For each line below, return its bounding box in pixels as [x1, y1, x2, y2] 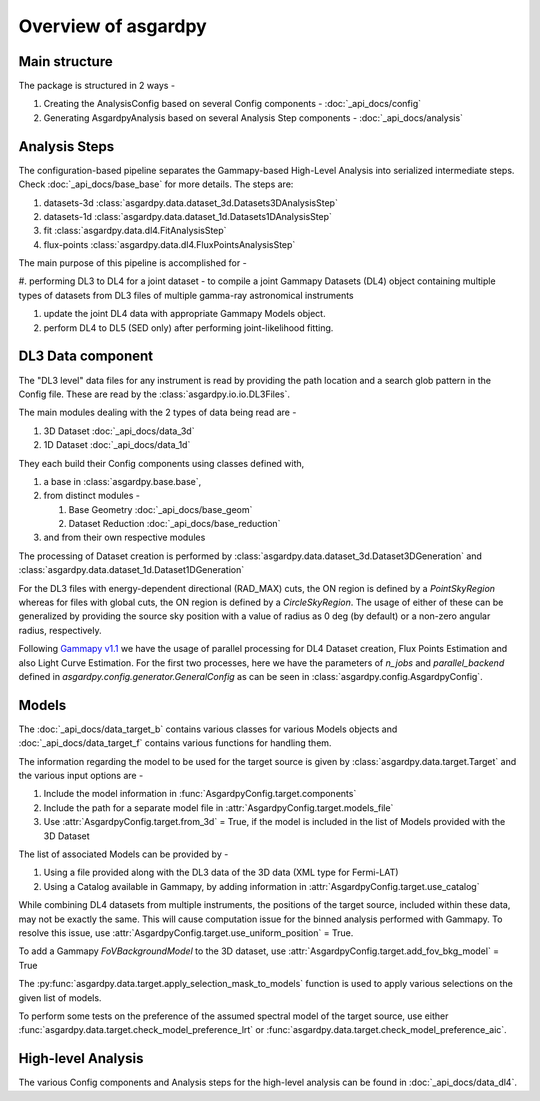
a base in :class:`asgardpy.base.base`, [43, 475, 202, 487]
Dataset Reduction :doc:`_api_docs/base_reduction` [68, 518, 281, 530]
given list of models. [18, 991, 102, 1004]
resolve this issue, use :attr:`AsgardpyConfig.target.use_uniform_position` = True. [18, 926, 354, 939]
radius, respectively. [18, 624, 102, 636]
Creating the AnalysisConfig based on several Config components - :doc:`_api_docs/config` [43, 98, 422, 110]
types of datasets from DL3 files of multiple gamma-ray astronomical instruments [18, 289, 354, 301]
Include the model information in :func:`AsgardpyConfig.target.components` [43, 788, 357, 800]
